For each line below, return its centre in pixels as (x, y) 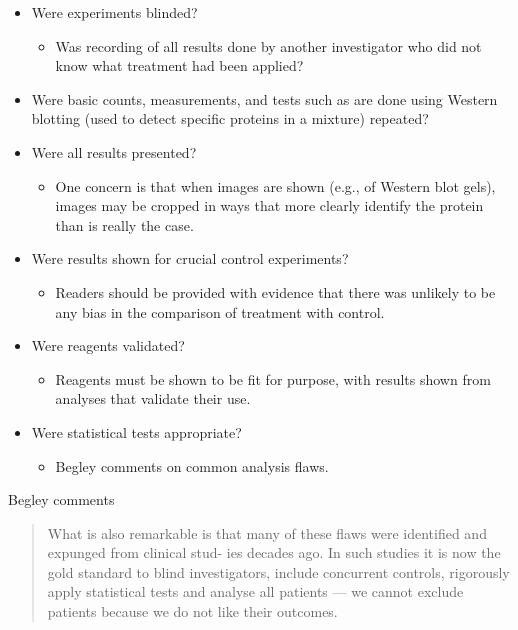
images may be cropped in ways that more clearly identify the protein (269, 205)
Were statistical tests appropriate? (136, 431)
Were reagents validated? (108, 345)
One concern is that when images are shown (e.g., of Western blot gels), (275, 185)
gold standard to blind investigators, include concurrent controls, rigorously (278, 571)
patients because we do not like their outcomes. (192, 611)
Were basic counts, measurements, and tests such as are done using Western (264, 98)
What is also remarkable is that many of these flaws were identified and (267, 532)
